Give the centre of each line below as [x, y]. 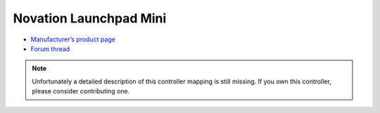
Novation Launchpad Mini [90, 18]
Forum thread [50, 48]
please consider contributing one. [81, 91]
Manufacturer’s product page [73, 39]
